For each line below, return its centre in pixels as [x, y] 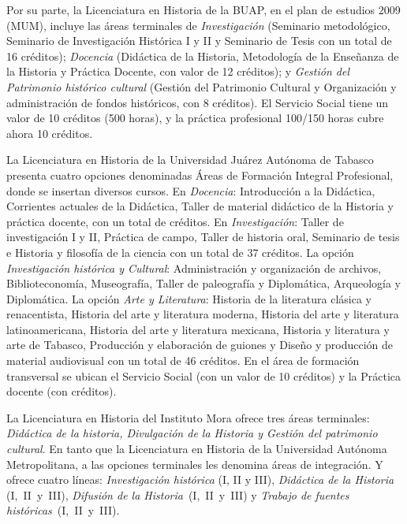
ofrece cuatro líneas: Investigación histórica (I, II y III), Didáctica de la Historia [200, 479]
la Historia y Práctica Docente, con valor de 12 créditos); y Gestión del [178, 71]
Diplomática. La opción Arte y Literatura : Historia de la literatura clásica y [189, 298]
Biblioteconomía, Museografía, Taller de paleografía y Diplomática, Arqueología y [203, 283]
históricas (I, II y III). [63, 510]
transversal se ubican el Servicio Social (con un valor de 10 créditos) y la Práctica [204, 375]
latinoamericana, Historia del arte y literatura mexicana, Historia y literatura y [198, 329]
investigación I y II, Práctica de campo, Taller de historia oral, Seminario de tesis [203, 237]
